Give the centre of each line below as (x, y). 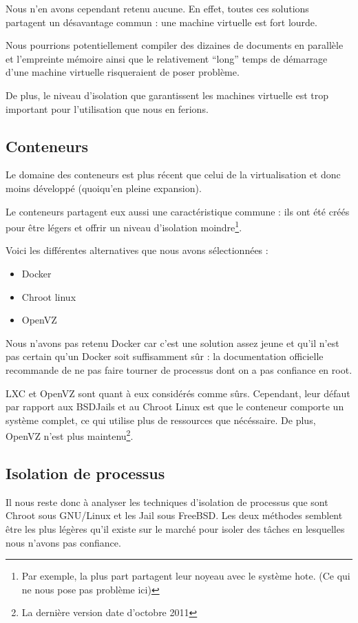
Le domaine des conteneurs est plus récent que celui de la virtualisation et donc (173, 175)
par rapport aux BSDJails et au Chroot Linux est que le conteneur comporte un (175, 406)
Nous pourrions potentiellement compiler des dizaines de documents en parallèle (175, 45)
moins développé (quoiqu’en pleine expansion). (104, 188)
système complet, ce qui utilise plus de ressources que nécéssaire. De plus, (161, 420)
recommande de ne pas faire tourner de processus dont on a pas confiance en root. (179, 369)
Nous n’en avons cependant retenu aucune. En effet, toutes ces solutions (157, 8)
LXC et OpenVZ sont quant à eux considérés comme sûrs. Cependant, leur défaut (178, 393)
